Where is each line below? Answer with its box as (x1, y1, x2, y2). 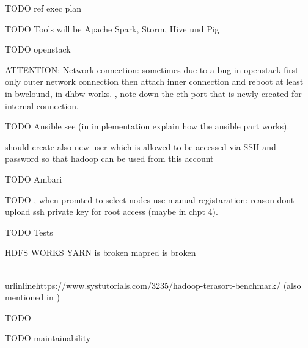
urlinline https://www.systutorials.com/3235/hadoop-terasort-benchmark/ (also (5, 278, 301, 291)
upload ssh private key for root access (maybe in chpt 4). (5, 205, 218, 218)
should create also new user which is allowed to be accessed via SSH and (5, 140, 276, 153)
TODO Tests (5, 225, 53, 238)
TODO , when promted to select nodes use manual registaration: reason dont (5, 193, 295, 206)
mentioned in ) (5, 291, 60, 303)
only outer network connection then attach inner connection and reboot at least (5, 75, 304, 88)
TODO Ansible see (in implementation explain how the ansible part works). (5, 120, 290, 132)
